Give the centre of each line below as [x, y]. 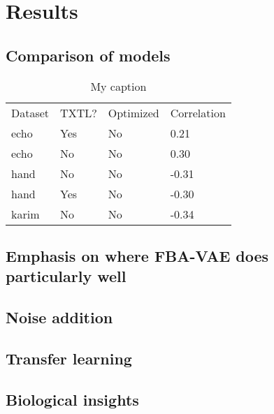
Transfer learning [69, 358]
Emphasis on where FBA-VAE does [137, 255]
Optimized [134, 112]
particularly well [66, 276]
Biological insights [72, 399]
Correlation [198, 112]
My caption [118, 86]
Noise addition [59, 317]
